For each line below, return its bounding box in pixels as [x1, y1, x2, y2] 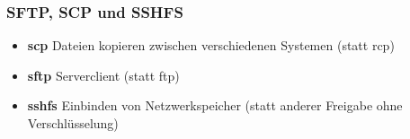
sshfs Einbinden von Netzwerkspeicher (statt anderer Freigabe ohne [27, 96, 403, 115]
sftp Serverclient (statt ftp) [27, 65, 180, 84]
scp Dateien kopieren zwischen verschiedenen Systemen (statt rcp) [27, 36, 395, 55]
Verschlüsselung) [27, 114, 119, 132]
